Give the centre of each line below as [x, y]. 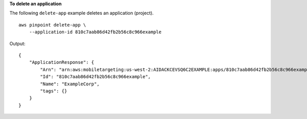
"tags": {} [54, 91]
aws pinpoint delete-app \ [52, 25]
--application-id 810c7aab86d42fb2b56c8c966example [95, 32]
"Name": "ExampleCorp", [70, 84]
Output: [17, 43]
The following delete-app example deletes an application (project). [82, 13]
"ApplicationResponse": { [62, 62]
